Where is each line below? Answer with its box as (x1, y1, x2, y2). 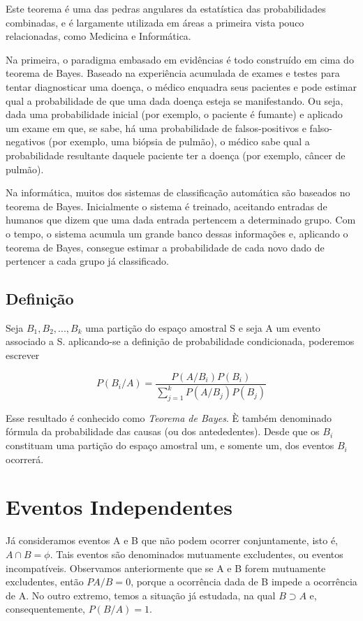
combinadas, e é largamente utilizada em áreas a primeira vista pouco (6, 15, 304, 29)
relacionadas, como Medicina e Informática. (6, 29, 191, 43)
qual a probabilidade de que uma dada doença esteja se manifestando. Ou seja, (6, 93, 343, 108)
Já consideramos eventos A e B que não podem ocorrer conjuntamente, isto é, (6, 533, 339, 548)
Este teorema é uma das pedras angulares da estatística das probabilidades (6, 1, 326, 15)
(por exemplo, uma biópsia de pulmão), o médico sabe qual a (48, 134, 310, 149)
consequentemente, (6, 601, 86, 616)
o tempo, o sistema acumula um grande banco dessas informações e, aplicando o (6, 226, 348, 240)
